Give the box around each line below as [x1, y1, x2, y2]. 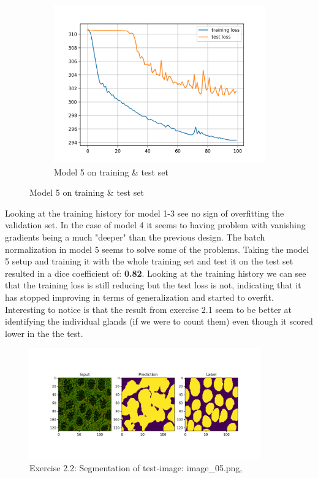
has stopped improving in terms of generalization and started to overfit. [5, 290, 274, 303]
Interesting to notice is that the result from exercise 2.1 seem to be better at [5, 303, 292, 315]
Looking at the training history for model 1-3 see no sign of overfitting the [5, 206, 284, 219]
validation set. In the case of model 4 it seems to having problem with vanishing [5, 218, 306, 231]
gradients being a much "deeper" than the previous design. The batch [5, 230, 265, 243]
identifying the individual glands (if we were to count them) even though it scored [5, 315, 313, 328]
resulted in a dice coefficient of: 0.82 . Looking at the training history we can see [5, 266, 306, 279]
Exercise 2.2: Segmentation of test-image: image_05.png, [29, 461, 243, 474]
